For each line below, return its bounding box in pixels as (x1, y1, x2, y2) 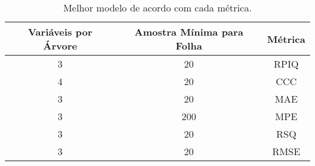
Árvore (43, 39, 78, 53)
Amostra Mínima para (134, 25, 244, 39)
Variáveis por (28, 25, 93, 39)
